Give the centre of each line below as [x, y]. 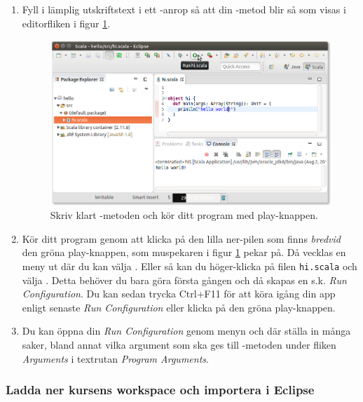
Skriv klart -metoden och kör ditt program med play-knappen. [184, 215]
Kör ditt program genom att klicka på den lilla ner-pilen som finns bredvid [181, 238]
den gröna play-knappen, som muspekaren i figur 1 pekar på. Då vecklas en [184, 252]
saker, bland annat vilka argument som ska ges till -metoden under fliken [179, 345]
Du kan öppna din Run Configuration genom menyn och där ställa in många [186, 331]
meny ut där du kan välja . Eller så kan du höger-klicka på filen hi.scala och [190, 266]
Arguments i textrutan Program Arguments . [115, 358]
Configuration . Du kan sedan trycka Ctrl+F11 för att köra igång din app [179, 294]
